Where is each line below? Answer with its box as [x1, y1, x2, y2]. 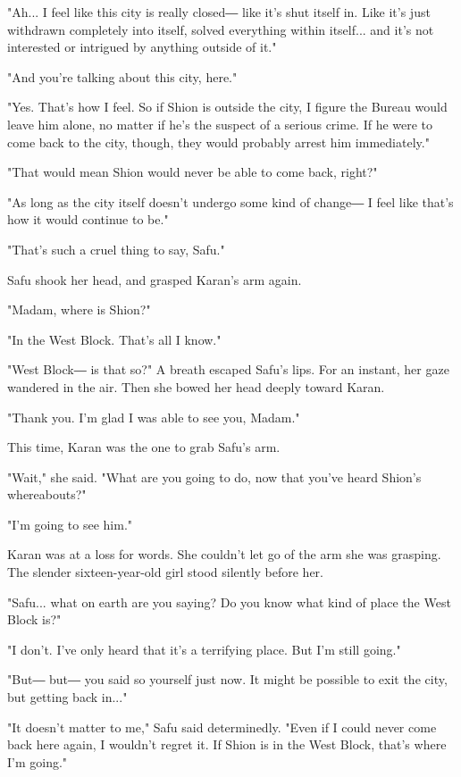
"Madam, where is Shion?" [7, 300, 151, 319]
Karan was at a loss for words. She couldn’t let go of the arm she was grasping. [7, 545, 441, 564]
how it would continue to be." [7, 210, 169, 229]
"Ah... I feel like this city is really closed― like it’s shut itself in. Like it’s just [7, 3, 431, 21]
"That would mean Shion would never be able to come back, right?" [7, 163, 378, 181]
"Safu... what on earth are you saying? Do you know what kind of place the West [7, 592, 451, 611]
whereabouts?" [7, 485, 87, 504]
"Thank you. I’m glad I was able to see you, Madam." [7, 407, 300, 426]
